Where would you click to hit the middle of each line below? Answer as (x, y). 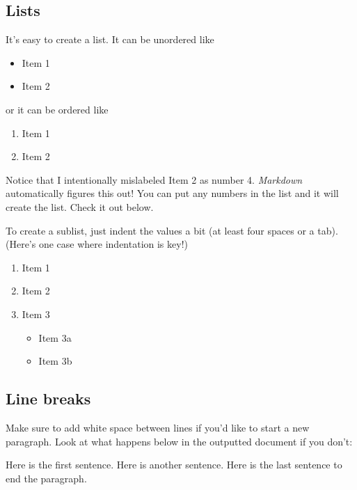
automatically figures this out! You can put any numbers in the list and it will (172, 193)
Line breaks (48, 398)
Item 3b (55, 361)
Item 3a (55, 337)
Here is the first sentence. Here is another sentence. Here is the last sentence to (174, 465)
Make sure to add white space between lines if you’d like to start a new (158, 427)
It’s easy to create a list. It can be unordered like (110, 39)
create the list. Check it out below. (80, 206)
